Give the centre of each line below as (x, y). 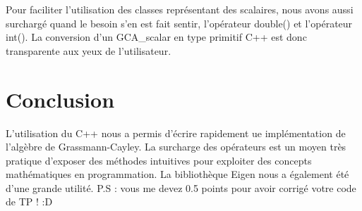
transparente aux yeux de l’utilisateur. (89, 50)
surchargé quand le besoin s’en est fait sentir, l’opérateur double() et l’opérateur (179, 23)
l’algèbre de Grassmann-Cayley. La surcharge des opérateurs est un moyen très (176, 147)
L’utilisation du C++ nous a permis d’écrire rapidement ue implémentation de (176, 133)
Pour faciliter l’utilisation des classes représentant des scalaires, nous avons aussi (180, 9)
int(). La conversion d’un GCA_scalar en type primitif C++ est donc (156, 37)
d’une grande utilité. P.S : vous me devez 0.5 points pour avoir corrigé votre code (181, 187)
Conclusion (60, 99)
